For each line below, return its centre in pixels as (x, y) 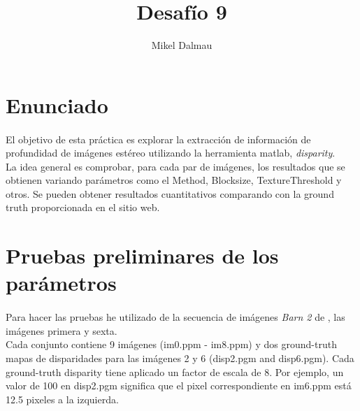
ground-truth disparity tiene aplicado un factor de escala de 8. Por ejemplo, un (175, 372)
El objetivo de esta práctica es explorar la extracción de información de (158, 139)
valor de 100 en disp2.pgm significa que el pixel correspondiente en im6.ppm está (179, 385)
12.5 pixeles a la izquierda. (62, 399)
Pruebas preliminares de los (142, 255)
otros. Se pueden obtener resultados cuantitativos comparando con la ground (170, 193)
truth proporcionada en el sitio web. (83, 207)
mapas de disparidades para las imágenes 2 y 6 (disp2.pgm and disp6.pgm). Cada (180, 358)
